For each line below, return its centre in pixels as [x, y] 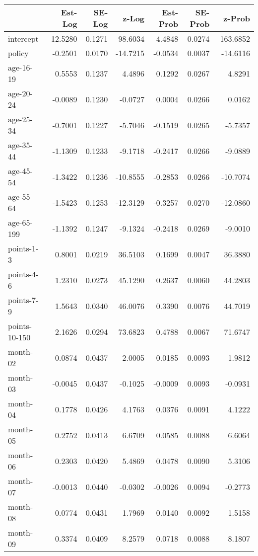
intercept [23, 39]
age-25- [20, 119]
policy [18, 53]
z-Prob [237, 18]
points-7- [23, 300]
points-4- [23, 274]
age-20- [20, 93]
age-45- [20, 171]
